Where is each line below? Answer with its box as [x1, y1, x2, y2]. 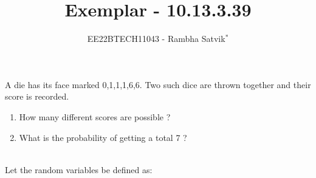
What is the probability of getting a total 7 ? [19, 131, 187, 143]
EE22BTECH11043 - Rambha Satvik [87, 32, 225, 45]
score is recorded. [5, 90, 69, 103]
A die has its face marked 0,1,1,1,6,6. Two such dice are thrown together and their [5, 78, 311, 91]
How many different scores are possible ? [19, 110, 171, 123]
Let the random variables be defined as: [5, 163, 153, 176]
